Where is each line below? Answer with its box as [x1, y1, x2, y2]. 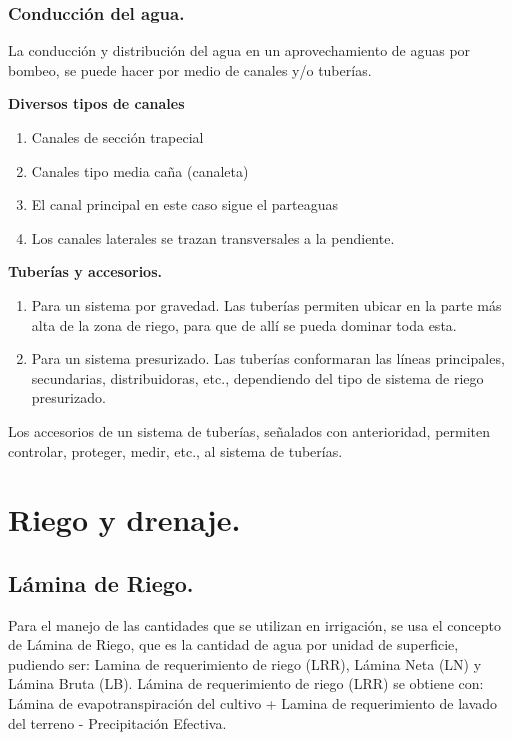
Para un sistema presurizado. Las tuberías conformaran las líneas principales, [31, 348, 505, 369]
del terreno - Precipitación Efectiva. [8, 712, 227, 733]
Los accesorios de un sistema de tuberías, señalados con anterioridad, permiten [8, 420, 491, 441]
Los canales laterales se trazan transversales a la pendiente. [31, 227, 395, 248]
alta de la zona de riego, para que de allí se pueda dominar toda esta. [31, 314, 457, 335]
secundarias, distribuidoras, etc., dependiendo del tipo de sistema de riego [31, 367, 484, 388]
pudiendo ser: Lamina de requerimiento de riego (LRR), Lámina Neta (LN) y [8, 653, 482, 674]
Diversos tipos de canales [8, 93, 185, 114]
